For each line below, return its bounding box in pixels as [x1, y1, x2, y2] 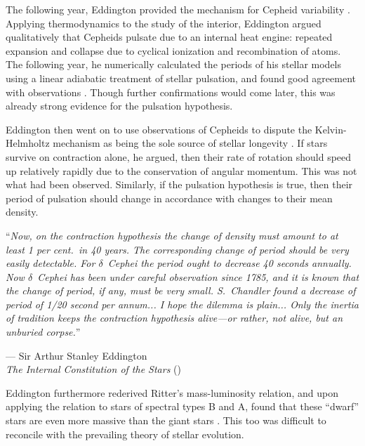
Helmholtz [6, 136, 50, 150]
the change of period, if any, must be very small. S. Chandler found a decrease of [6, 283, 356, 298]
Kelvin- [314, 122, 347, 136]
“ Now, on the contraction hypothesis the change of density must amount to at [6, 228, 338, 242]
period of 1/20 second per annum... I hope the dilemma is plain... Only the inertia [6, 296, 359, 311]
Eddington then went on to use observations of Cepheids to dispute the [6, 122, 312, 136]
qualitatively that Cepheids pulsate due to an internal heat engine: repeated [6, 29, 333, 44]
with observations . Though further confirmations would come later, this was [6, 84, 336, 99]
